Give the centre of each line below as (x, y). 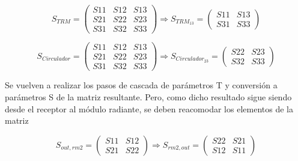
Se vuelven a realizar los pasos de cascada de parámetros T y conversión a (141, 85)
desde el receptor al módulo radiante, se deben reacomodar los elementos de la (149, 108)
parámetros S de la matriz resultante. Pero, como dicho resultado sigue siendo (148, 96)
